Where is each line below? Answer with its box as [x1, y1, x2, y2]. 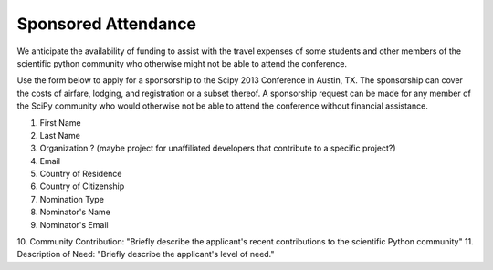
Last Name [39, 130, 81, 140]
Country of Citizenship [39, 181, 125, 192]
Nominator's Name [39, 206, 111, 218]
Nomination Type [39, 193, 105, 204]
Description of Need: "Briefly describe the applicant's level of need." [16, 249, 275, 260]
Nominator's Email [39, 219, 109, 230]
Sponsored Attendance [16, 14, 196, 34]
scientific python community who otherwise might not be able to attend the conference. [16, 57, 347, 68]
